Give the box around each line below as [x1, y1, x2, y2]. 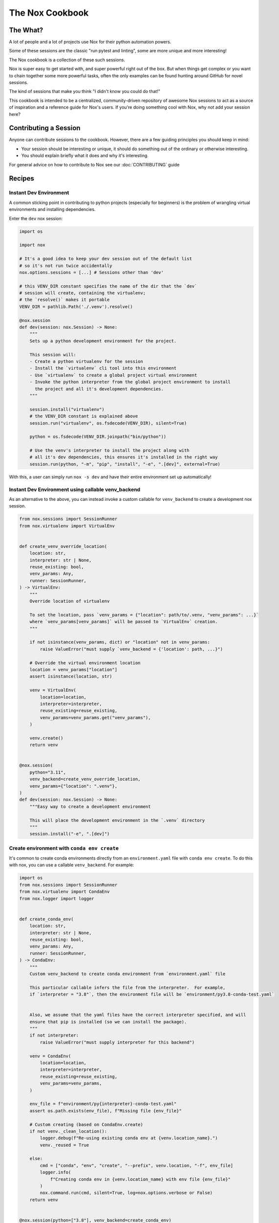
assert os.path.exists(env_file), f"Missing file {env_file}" [29, 1108, 182, 1113]
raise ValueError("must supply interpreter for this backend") [40, 1040, 195, 1045]
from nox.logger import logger [19, 896, 95, 901]
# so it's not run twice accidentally [19, 263, 112, 269]
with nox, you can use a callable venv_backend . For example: [9, 862, 134, 868]
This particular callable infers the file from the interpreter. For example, [29, 985, 226, 990]
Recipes [9, 174, 34, 183]
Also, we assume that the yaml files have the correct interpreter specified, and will [29, 1012, 246, 1018]
